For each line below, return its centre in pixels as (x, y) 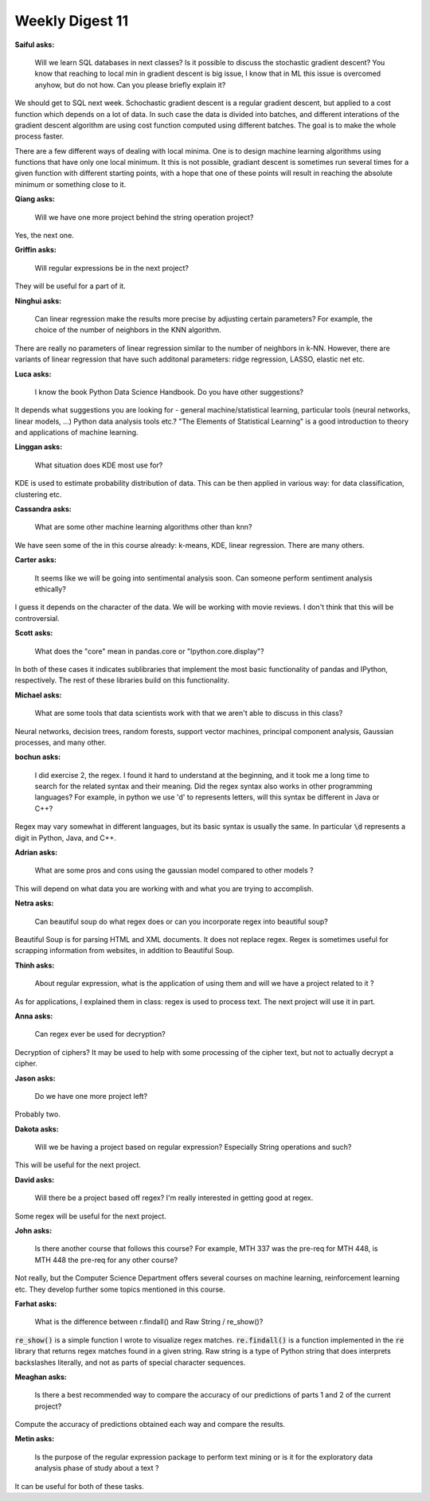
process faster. (39, 136)
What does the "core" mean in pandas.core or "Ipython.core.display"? (149, 651)
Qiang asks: (35, 199)
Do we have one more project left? (91, 1096)
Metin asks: (35, 1439)
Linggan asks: (39, 447)
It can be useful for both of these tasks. (80, 1486)
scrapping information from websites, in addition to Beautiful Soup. (125, 951)
